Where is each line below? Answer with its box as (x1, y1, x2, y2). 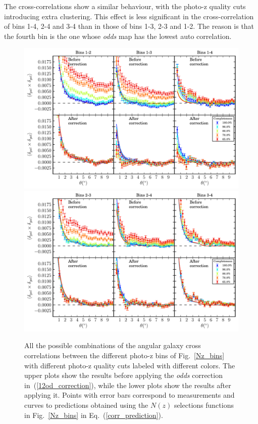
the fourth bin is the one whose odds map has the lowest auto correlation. (4, 30, 232, 41)
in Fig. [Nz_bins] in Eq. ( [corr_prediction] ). (24, 409, 163, 420)
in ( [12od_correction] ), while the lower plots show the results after (24, 379, 231, 390)
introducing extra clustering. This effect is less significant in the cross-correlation (4, 11, 254, 21)
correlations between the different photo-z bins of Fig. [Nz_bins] (24, 350, 225, 360)
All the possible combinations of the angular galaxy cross (24, 340, 201, 351)
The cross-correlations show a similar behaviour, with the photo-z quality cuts (4, 1, 246, 11)
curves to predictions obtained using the (24, 399, 148, 410)
